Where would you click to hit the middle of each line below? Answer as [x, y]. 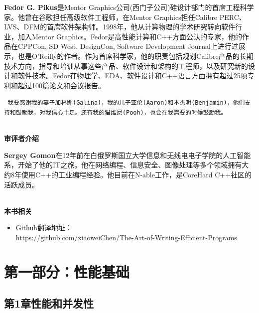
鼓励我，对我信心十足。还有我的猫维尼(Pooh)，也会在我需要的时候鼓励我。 [121, 113]
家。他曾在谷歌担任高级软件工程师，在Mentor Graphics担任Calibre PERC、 [125, 17]
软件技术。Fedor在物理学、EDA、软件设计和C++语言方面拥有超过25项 [132, 76]
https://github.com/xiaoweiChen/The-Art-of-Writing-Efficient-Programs [126, 237]
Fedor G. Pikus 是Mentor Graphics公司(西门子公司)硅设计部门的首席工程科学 [129, 7]
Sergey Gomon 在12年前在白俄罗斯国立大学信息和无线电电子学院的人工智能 [128, 155]
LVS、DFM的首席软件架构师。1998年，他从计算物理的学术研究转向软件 [120, 27]
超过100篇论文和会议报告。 [61, 85]
